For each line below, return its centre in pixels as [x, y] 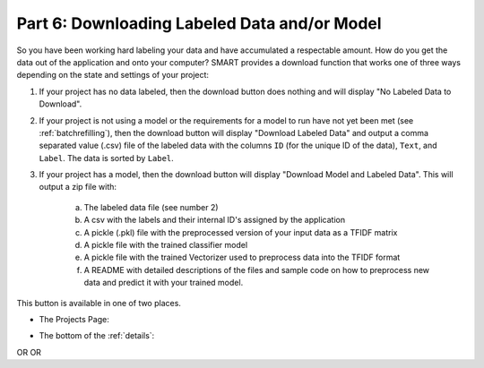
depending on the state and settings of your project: [113, 75]
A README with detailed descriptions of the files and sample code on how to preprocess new [257, 270]
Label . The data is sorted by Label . [106, 158]
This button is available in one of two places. [99, 303]
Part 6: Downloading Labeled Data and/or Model [199, 23]
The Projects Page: [74, 319]
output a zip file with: [78, 187]
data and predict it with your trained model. [164, 283]
